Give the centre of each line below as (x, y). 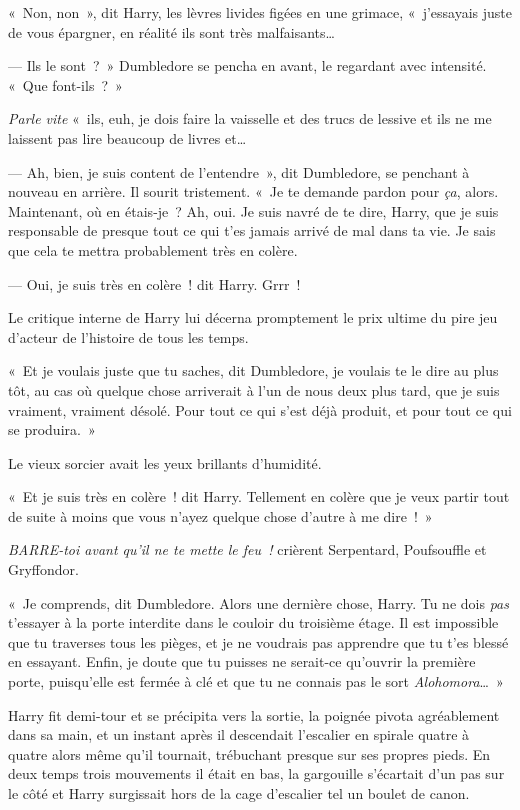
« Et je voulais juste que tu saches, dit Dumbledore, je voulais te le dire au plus (253, 370)
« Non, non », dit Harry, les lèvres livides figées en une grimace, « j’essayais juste (260, 12)
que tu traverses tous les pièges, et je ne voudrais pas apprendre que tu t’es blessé (258, 641)
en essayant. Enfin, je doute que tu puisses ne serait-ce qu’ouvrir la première (242, 661)
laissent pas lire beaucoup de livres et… (127, 137)
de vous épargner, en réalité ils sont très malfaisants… (171, 31)
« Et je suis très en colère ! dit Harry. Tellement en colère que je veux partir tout (259, 496)
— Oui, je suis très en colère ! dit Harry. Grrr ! (154, 283)
